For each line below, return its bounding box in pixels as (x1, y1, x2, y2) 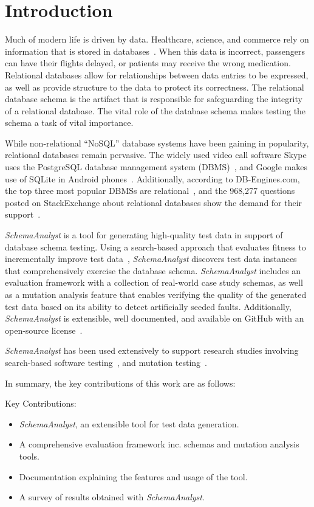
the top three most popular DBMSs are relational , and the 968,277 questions (5, 184, 295, 197)
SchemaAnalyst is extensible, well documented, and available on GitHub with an (5, 312, 304, 325)
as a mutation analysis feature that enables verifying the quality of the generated (5, 288, 307, 300)
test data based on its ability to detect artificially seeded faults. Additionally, (5, 300, 292, 312)
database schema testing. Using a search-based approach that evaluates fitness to (5, 240, 306, 253)
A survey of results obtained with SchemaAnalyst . (19, 491, 205, 503)
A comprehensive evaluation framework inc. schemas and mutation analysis (19, 438, 299, 450)
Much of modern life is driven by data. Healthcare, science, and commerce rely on (5, 33, 309, 46)
